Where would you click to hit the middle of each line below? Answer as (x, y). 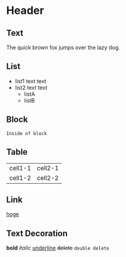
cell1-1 (20, 169)
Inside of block (27, 133)
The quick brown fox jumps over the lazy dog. (63, 47)
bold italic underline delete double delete (58, 248)
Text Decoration (37, 233)
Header (25, 11)
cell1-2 (20, 178)
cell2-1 (48, 169)
